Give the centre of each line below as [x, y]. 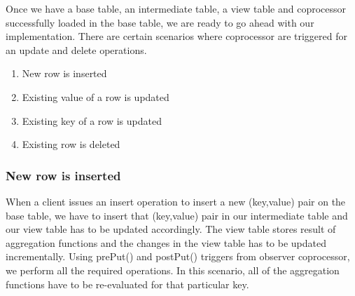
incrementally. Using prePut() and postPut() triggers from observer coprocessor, [178, 256]
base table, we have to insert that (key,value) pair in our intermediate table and [177, 215]
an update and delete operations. [76, 49]
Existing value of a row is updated [96, 96]
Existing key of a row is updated [92, 120]
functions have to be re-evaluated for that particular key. [127, 284]
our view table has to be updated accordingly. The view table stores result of [171, 229]
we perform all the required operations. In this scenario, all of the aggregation [173, 270]
